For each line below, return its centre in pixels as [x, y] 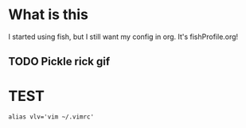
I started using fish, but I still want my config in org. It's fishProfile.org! [123, 37]
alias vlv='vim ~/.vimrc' [51, 117]
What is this [49, 15]
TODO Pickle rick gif [59, 62]
